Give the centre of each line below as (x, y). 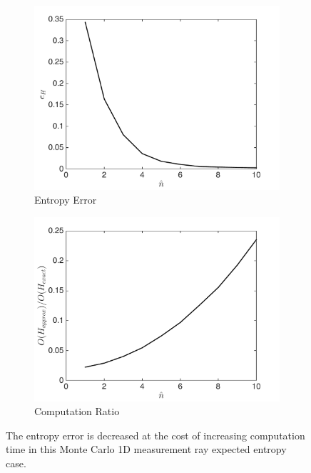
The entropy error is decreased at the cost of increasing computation (155, 435)
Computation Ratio (77, 411)
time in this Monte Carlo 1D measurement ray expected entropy (146, 449)
